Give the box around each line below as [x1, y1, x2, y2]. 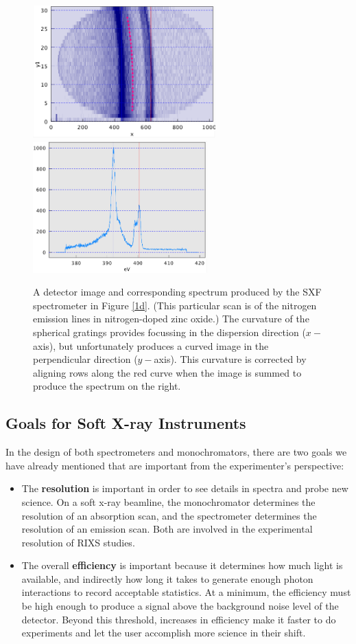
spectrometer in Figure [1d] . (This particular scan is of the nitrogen [33, 298, 317, 312]
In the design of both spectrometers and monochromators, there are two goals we [5, 445, 347, 459]
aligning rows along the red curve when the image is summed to [33, 365, 302, 379]
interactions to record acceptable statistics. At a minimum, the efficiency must [21, 585, 351, 599]
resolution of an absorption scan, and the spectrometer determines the [21, 508, 317, 522]
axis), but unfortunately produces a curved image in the [33, 338, 269, 353]
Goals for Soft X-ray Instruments [5, 412, 246, 434]
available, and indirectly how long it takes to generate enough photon [21, 571, 313, 586]
